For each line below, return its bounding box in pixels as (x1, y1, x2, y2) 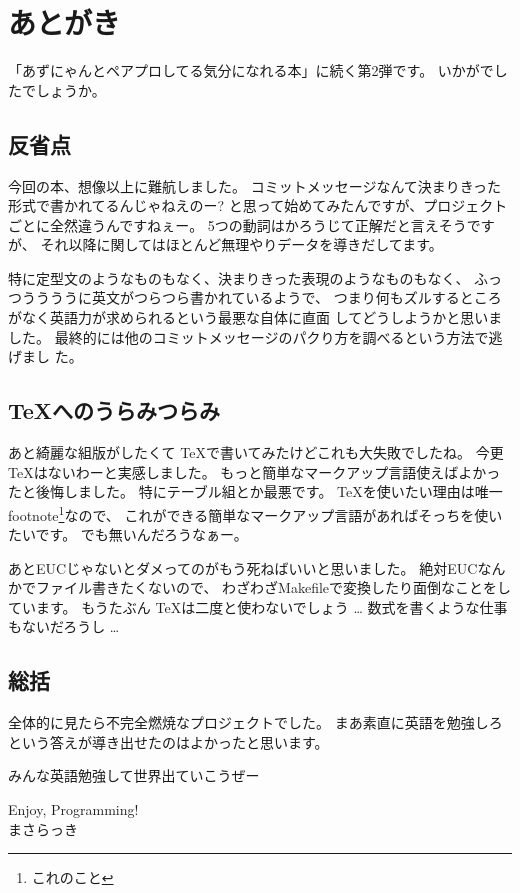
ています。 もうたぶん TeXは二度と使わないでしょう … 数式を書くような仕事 (8, 596, 508, 617)
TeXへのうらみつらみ (8, 395, 221, 426)
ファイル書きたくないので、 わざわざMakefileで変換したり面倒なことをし (35, 577, 512, 598)
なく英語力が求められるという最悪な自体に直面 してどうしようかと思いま (21, 307, 503, 328)
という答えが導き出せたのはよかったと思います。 (8, 731, 329, 752)
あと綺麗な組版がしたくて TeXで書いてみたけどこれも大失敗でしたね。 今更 (8, 442, 504, 463)
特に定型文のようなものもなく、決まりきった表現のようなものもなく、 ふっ (8, 267, 503, 288)
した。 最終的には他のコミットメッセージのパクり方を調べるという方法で (8, 326, 489, 347)
